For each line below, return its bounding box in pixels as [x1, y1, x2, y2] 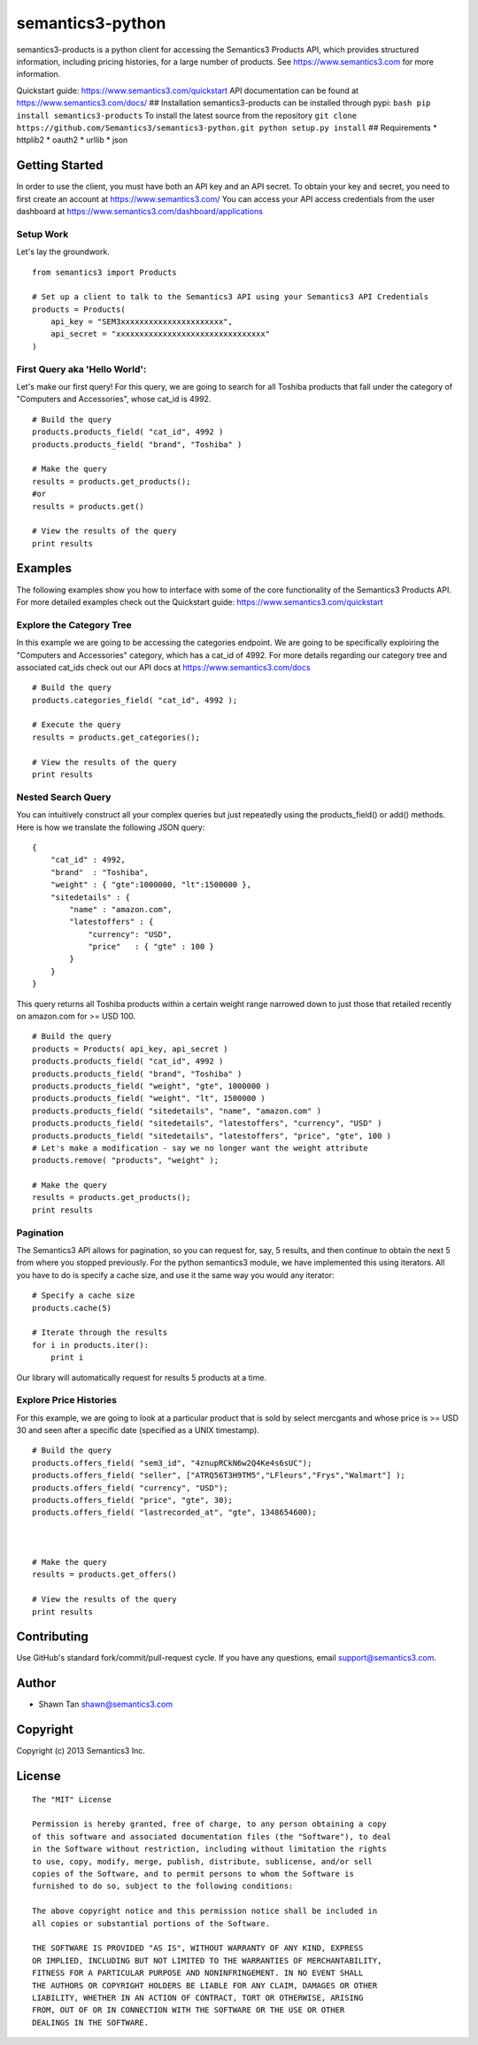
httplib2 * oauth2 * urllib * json [16, 135, 128, 145]
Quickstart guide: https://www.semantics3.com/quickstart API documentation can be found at [16, 85, 358, 96]
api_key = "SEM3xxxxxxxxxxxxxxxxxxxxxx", [50, 317, 234, 327]
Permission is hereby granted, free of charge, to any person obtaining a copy [32, 1819, 387, 1829]
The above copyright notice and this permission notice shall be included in [32, 1906, 378, 1917]
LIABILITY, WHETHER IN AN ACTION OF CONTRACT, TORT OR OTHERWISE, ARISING [32, 1993, 364, 2002]
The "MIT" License [32, 1794, 112, 1804]
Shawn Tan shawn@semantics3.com [38, 1699, 173, 1709]
